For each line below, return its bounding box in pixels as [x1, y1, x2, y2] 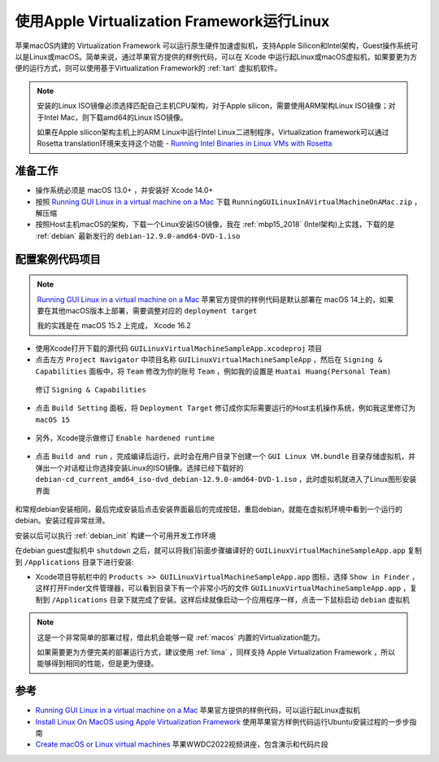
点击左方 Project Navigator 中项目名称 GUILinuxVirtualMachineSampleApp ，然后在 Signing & [35, 355, 383, 365]
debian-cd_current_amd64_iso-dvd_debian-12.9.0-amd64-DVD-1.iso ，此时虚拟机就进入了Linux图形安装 [35, 475, 417, 484]
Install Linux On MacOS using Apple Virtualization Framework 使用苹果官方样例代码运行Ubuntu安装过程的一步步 [35, 716, 410, 726]
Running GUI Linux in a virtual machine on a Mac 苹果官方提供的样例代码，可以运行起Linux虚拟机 [35, 705, 361, 716]
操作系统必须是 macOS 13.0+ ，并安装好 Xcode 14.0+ [35, 186, 214, 195]
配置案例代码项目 [15, 252, 101, 266]
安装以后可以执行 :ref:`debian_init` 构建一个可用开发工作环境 [15, 530, 216, 541]
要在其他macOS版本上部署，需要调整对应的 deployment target [37, 305, 258, 315]
